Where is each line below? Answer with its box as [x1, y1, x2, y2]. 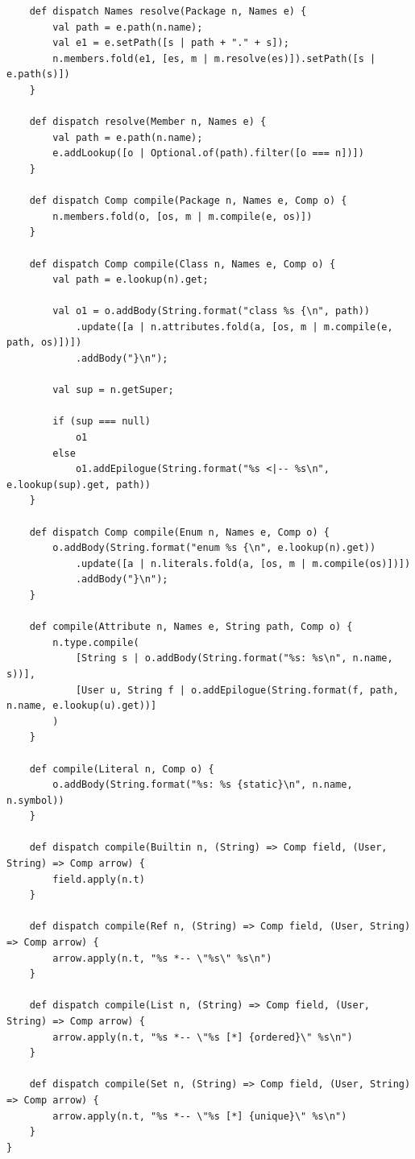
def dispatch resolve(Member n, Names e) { [29, 116, 267, 128]
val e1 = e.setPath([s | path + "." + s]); [52, 37, 289, 49]
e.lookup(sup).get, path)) [6, 478, 151, 491]
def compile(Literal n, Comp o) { [29, 763, 214, 775]
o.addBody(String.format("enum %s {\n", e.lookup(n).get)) [52, 542, 376, 554]
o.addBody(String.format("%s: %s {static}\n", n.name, [52, 779, 353, 791]
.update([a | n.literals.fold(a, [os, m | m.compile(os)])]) [75, 557, 411, 569]
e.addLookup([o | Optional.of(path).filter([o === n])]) [52, 147, 364, 159]
